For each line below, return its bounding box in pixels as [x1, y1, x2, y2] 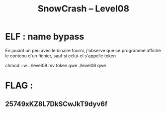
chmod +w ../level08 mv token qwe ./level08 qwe [5, 62, 106, 68]
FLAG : [5, 80, 33, 91]
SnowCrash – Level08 [37, 3, 130, 14]
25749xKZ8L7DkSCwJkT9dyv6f [5, 100, 108, 108]
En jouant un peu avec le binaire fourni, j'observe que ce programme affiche [5, 47, 161, 53]
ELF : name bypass [5, 31, 84, 42]
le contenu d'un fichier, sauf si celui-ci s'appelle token [5, 53, 116, 59]
